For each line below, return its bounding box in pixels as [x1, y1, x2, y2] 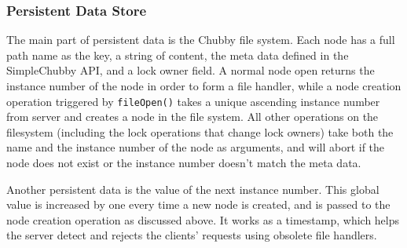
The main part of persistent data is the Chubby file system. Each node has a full [6, 31, 395, 48]
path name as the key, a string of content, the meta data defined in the [6, 46, 349, 63]
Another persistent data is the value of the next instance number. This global [6, 181, 379, 197]
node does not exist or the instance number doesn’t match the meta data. [6, 155, 361, 171]
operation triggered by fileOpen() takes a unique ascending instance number [6, 93, 380, 109]
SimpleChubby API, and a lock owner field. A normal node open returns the [6, 62, 375, 78]
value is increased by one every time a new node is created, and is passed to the [6, 196, 390, 213]
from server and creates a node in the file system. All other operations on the [6, 108, 379, 125]
